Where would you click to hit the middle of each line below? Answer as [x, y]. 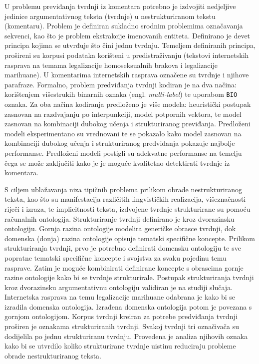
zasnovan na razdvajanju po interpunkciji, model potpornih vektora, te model [123, 114]
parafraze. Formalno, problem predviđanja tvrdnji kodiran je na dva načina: [121, 84]
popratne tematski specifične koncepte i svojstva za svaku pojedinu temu [116, 257]
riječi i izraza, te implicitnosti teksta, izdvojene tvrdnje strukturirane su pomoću [128, 208]
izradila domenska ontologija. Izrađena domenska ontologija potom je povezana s [128, 306]
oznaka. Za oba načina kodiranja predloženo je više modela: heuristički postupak [128, 104]
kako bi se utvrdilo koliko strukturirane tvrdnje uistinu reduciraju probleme [120, 346]
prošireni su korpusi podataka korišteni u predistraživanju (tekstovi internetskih [127, 55]
